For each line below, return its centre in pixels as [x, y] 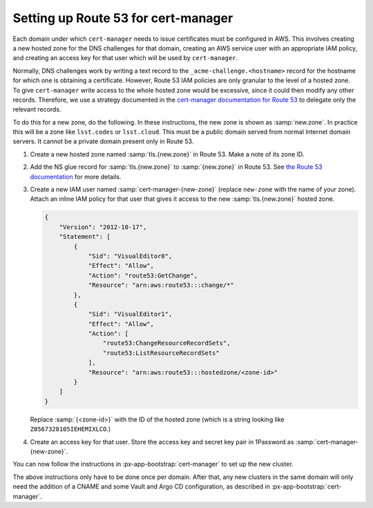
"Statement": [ [85, 237]
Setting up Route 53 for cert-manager [123, 18]
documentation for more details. [76, 176]
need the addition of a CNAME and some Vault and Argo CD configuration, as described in [142, 487]
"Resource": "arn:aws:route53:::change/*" [161, 285]
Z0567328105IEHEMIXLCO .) [70, 429]
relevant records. [37, 109]
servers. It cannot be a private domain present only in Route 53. [103, 141]
